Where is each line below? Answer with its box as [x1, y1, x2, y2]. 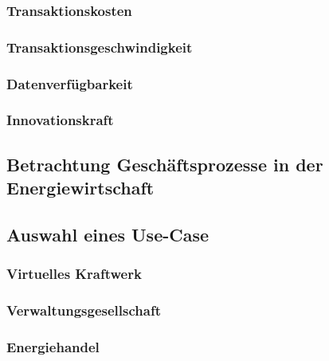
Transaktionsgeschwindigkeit [6, 37, 193, 57]
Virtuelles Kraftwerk [6, 264, 142, 284]
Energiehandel [6, 336, 100, 356]
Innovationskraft [6, 110, 114, 130]
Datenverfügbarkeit [6, 73, 133, 93]
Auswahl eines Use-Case [6, 222, 210, 246]
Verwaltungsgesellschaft [6, 300, 161, 320]
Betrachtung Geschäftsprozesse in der [6, 151, 323, 176]
